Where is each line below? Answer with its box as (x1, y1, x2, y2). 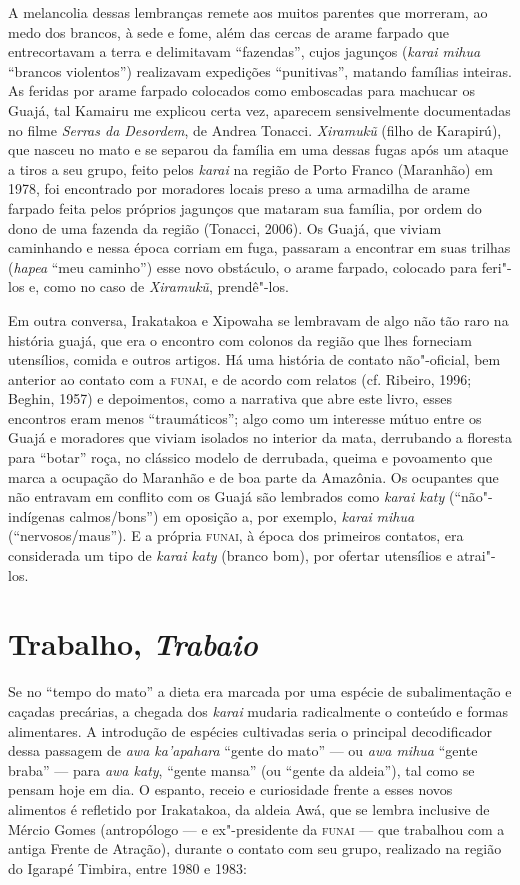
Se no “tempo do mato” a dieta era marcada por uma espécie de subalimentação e (8, 681, 512, 702)
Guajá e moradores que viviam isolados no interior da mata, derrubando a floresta (8, 427, 512, 448)
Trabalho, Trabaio (8, 623, 258, 665)
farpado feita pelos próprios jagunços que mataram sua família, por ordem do (8, 197, 482, 218)
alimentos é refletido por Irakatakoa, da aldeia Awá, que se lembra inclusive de (8, 798, 490, 819)
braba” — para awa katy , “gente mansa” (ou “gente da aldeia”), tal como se (8, 759, 475, 780)
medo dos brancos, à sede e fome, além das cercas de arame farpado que (8, 21, 450, 42)
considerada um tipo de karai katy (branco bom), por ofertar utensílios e (8, 545, 453, 566)
